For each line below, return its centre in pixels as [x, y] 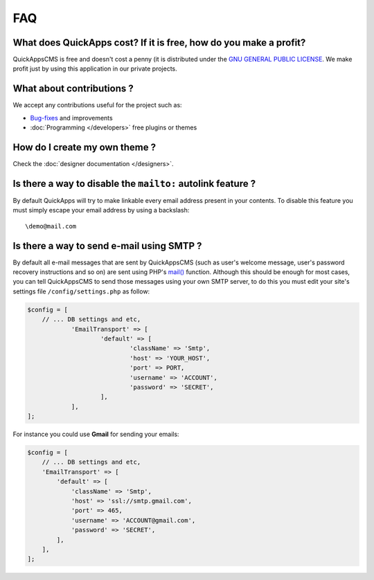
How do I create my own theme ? [84, 147]
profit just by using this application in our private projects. [95, 69]
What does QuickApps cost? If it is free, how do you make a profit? [159, 43]
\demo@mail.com [51, 226]
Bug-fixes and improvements [72, 118]
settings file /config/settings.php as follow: [81, 291]
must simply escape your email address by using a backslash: [101, 210]
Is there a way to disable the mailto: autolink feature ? [134, 183]
